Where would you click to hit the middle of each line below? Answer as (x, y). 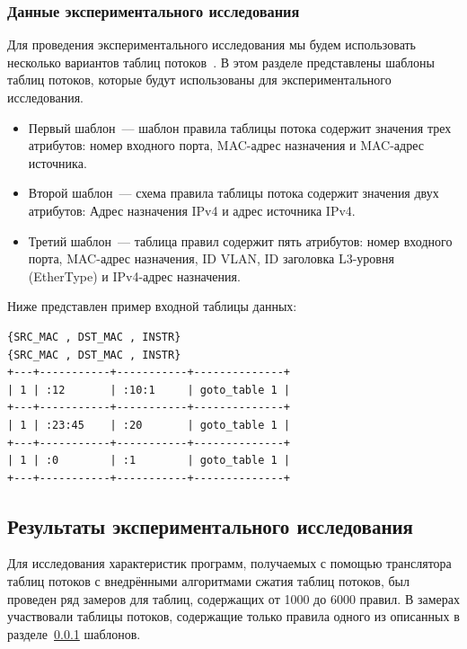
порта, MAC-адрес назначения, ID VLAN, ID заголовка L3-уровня (211, 258)
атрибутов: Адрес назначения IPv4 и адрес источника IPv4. (192, 210)
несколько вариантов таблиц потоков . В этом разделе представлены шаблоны (221, 62)
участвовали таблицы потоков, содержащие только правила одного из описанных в (233, 616)
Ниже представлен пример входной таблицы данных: (152, 306)
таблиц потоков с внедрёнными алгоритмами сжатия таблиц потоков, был (208, 581)
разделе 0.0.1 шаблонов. (74, 633)
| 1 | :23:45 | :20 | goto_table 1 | (149, 425)
